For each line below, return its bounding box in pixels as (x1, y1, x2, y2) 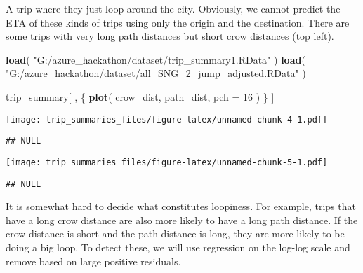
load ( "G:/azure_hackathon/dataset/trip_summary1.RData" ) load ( (6, 52, 305, 66)
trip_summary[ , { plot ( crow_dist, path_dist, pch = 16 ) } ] (6, 89, 275, 104)
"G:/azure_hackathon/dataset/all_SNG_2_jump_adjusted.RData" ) (6, 66, 306, 80)
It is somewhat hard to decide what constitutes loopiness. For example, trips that (6, 199, 356, 213)
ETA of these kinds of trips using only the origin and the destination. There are (6, 15, 350, 29)
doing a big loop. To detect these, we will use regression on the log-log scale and (6, 239, 350, 254)
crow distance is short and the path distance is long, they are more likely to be (6, 226, 345, 241)
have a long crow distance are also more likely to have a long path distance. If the (6, 212, 358, 227)
